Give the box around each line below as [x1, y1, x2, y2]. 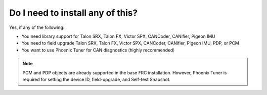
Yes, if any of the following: [9, 24, 65, 30]
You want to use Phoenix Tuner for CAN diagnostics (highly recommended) [21, 47, 175, 53]
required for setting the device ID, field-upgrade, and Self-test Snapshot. [22, 76, 171, 82]
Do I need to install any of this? [9, 7, 138, 18]
